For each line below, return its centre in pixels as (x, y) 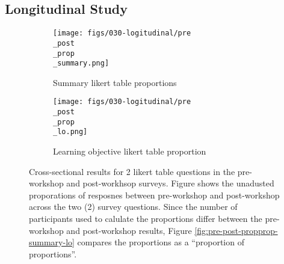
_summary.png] (81, 63)
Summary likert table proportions (115, 82)
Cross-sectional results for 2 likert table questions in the (132, 171)
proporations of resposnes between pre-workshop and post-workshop (154, 195)
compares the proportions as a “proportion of (161, 242)
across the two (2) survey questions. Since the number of (133, 207)
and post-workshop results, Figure (129, 230)
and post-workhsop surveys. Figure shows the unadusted (170, 183)
